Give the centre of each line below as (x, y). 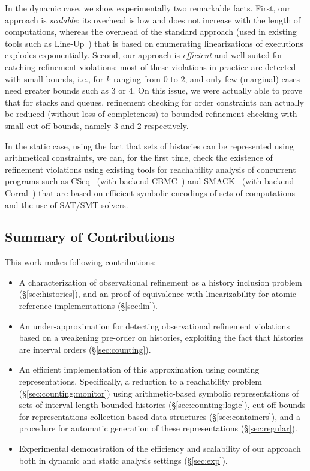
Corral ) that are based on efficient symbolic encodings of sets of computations (150, 192)
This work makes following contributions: (80, 262)
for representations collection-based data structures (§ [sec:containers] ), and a (159, 416)
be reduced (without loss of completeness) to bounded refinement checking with (151, 114)
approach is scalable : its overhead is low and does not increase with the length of (153, 19)
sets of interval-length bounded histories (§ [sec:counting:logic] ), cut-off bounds (162, 405)
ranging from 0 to (145, 78)
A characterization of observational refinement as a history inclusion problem (160, 282)
